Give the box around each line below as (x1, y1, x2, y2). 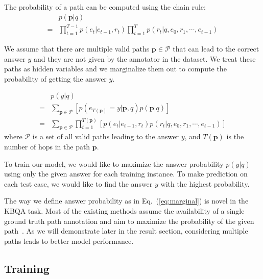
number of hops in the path (4, 141, 90, 152)
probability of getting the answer (4, 73, 107, 84)
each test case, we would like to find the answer (4, 178, 153, 189)
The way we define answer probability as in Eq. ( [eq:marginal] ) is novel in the (4, 195, 249, 206)
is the (226, 131, 244, 142)
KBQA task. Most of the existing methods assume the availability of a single (4, 206, 245, 216)
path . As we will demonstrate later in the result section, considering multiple (4, 225, 248, 236)
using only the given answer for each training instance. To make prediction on (4, 168, 248, 179)
